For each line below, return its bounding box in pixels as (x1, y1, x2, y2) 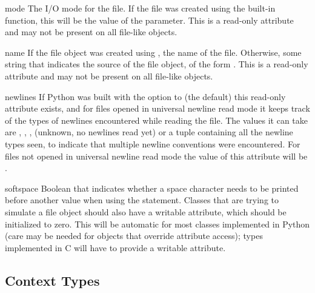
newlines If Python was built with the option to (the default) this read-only (5, 90, 286, 103)
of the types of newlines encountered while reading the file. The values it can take (5, 113, 308, 126)
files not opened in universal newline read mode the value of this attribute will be (5, 149, 308, 162)
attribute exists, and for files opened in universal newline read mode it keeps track (5, 102, 310, 115)
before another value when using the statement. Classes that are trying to (5, 194, 279, 206)
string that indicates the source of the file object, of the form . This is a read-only (5, 58, 308, 70)
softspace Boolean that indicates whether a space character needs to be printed (5, 181, 299, 194)
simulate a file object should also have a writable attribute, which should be (5, 205, 287, 218)
